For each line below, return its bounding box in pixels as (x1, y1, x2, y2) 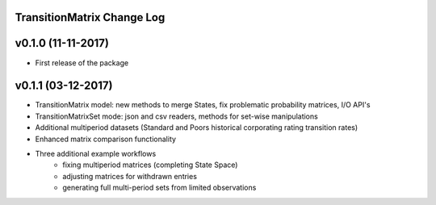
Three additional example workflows (35, 149, 157, 158)
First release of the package (35, 57, 129, 68)
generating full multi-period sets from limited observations (62, 182, 257, 193)
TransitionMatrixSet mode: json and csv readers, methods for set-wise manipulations (35, 111, 318, 121)
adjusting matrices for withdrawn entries (62, 171, 198, 181)
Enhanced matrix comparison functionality (35, 134, 177, 144)
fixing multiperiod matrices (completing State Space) (62, 160, 238, 169)
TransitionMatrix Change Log (15, 10, 166, 24)
